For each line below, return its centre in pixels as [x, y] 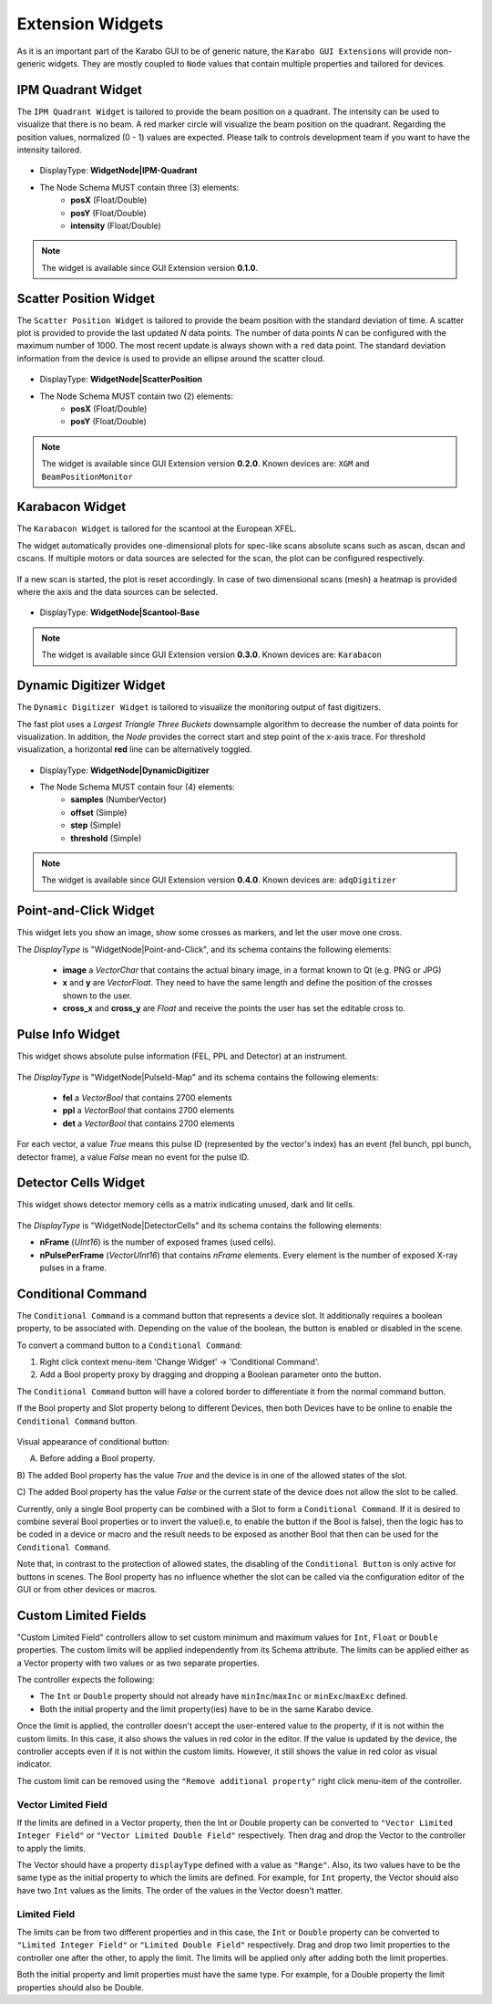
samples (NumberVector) [119, 799]
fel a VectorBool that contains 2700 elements [147, 1097]
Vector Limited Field [62, 1804]
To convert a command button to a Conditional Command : [130, 1345]
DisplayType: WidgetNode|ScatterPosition [121, 380]
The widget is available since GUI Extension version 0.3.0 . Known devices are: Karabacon [211, 655]
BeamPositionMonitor [87, 476]
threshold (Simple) [106, 838]
